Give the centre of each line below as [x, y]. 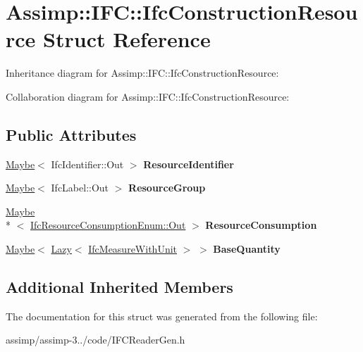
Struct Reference [127, 39]
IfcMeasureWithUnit [133, 249]
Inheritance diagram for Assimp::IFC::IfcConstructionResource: [142, 73]
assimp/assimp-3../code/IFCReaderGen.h [96, 340]
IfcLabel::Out [80, 188]
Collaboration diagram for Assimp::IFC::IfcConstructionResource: [148, 96]
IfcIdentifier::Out [87, 164]
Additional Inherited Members [119, 287]
